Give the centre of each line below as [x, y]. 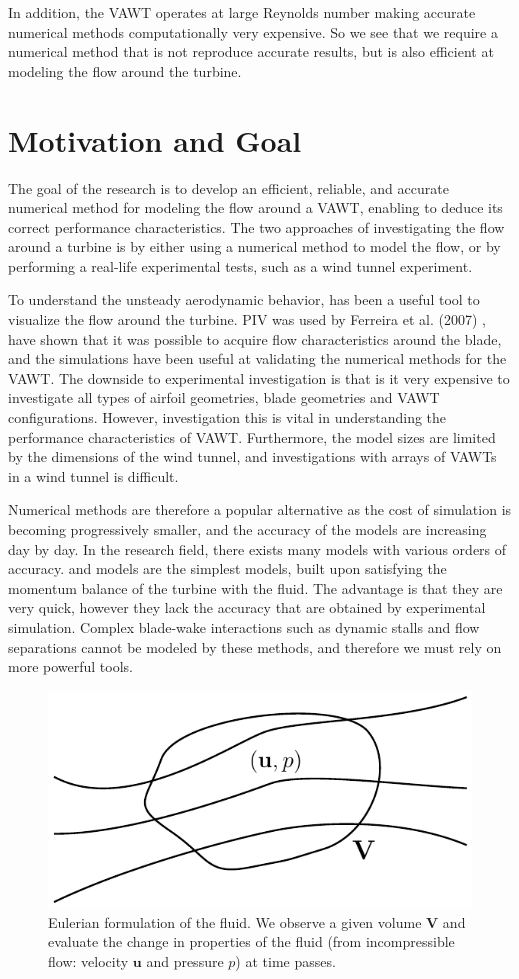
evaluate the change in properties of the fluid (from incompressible [251, 941]
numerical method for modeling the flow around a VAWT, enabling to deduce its [255, 207]
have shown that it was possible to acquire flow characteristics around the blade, [255, 338]
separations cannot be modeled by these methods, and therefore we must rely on [255, 646]
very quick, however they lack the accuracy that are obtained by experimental [247, 607]
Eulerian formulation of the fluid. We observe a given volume [235, 921]
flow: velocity [88, 960]
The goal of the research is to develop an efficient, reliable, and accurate [228, 187]
